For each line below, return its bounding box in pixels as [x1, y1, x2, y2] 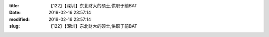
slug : [9, 23, 20, 29]
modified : [9, 16, 30, 22]
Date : [9, 10, 21, 16]
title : [9, 3, 19, 8]
